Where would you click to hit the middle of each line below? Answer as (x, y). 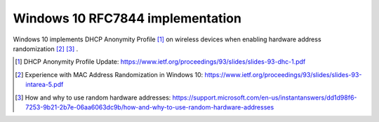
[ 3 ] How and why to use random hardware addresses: (93, 97)
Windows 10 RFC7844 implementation (127, 18)
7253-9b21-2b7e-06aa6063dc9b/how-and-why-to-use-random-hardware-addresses (150, 107)
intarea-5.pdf (45, 85)
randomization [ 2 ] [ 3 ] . (46, 48)
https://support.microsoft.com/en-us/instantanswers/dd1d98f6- (265, 97)
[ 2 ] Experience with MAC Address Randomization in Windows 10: (109, 74)
